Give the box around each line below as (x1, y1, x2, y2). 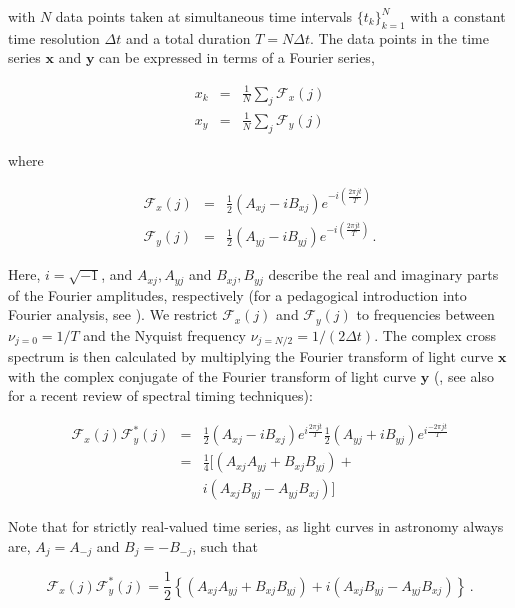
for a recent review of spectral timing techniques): (8, 385, 313, 406)
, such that (192, 535, 259, 556)
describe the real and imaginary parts (268, 264, 499, 285)
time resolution (8, 27, 100, 48)
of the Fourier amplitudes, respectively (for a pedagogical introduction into (8, 284, 467, 305)
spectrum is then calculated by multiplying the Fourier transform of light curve (8, 346, 494, 367)
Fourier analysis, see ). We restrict (8, 304, 218, 325)
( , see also (433, 365, 494, 386)
